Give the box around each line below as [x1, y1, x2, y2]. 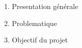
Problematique [12, 17, 57, 28]
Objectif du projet [12, 34, 68, 45]
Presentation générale [12, 1, 78, 11]
